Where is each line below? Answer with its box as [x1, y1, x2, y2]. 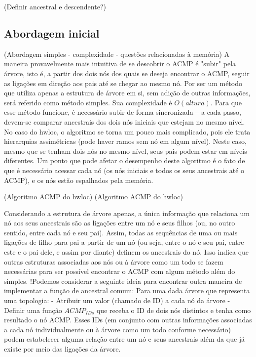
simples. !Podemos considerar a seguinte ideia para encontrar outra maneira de [4, 275, 242, 286]
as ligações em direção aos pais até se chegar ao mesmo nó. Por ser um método [4, 78, 242, 88]
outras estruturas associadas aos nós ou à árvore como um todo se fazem [4, 256, 223, 267]
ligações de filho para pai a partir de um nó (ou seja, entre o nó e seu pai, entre [4, 237, 244, 247]
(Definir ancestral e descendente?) [4, 1, 106, 11]
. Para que [210, 97, 242, 107]
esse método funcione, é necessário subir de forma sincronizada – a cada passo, [4, 107, 241, 117]
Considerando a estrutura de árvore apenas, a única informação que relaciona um [4, 208, 250, 218]
